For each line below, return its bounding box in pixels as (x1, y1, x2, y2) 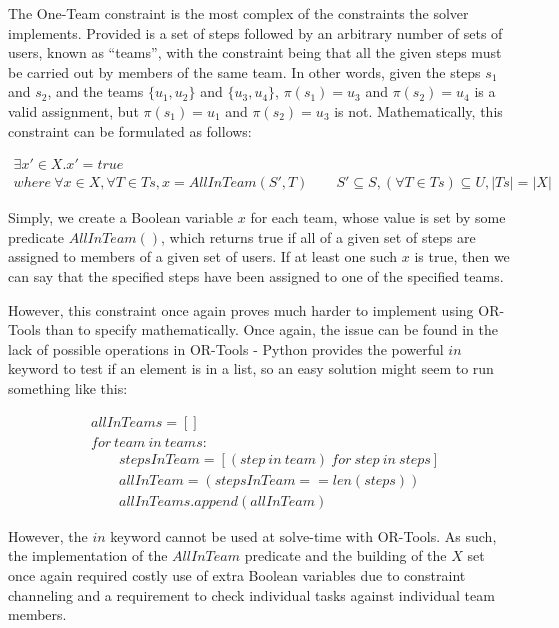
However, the (8, 525, 88, 546)
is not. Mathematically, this (334, 100, 503, 121)
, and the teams (47, 81, 144, 102)
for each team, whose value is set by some (250, 207, 506, 228)
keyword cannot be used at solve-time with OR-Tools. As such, (110, 525, 497, 546)
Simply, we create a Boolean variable (8, 207, 234, 228)
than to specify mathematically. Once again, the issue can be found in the (45, 319, 498, 340)
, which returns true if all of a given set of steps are (161, 226, 476, 247)
